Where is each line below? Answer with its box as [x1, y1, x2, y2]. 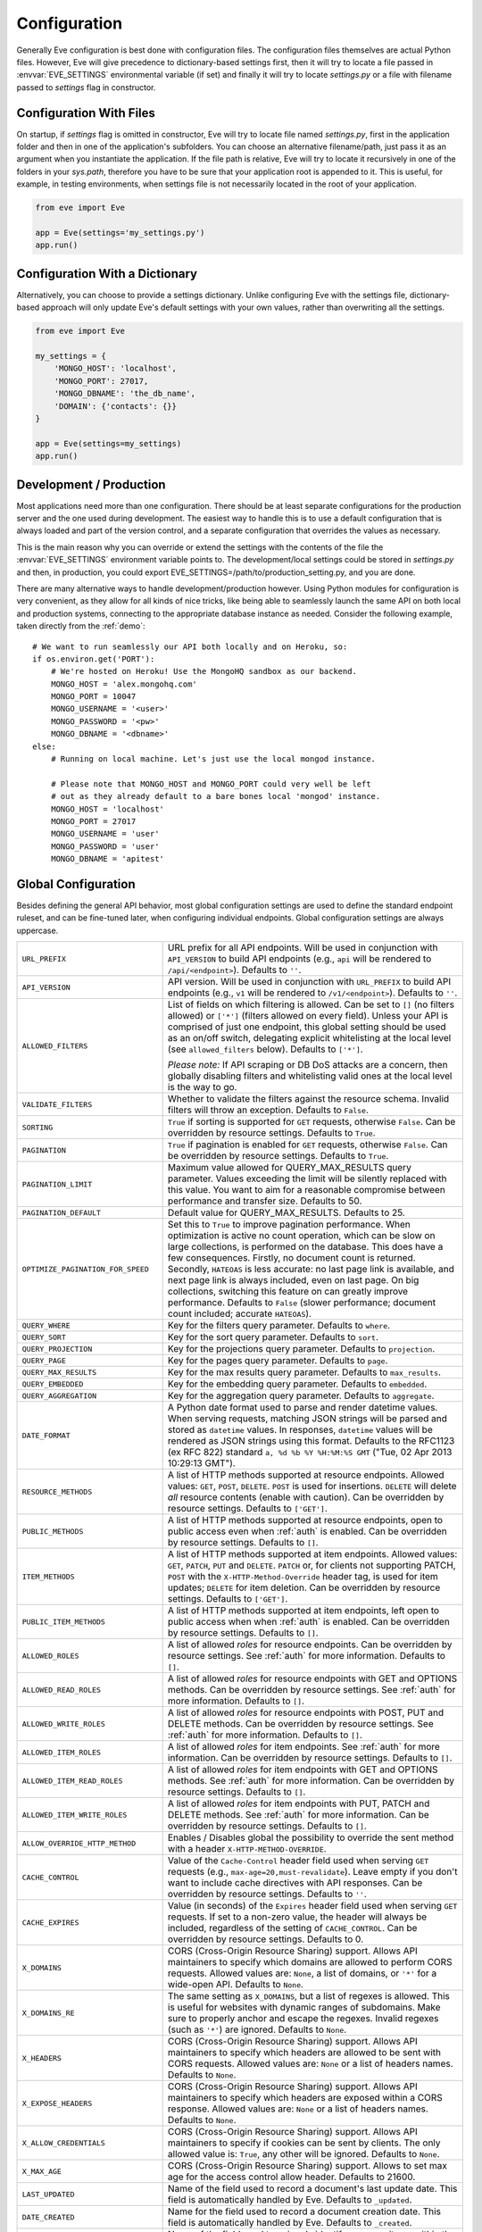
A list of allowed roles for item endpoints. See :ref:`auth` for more [167, 1741, 441, 1753]
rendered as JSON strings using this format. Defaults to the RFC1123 [167, 1435, 455, 1447]
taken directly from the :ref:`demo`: [16, 620, 145, 631]
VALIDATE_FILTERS [21, 1099, 93, 1109]
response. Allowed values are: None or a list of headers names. [167, 2103, 428, 2115]
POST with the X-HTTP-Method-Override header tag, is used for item [167, 1570, 439, 1583]
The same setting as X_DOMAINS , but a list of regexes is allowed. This [167, 1990, 451, 2003]
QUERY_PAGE [21, 1355, 67, 1365]
